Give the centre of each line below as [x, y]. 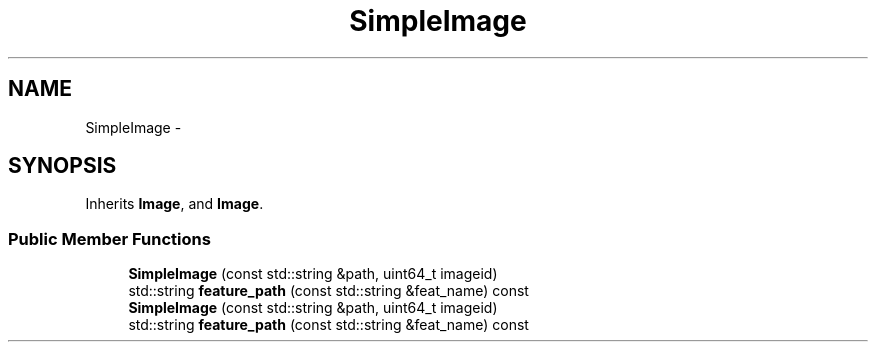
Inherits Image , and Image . [174, 204]
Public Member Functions [109, 238]
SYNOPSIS [62, 166]
